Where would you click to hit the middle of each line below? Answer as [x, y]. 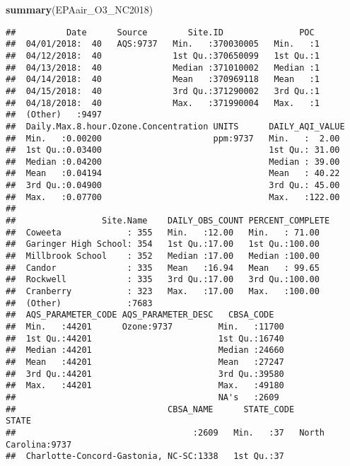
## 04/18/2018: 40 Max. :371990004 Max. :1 [163, 103]
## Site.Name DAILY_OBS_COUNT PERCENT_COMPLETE [168, 221]
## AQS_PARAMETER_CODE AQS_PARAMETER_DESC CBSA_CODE [140, 315]
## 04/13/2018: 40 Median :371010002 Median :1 [163, 68]
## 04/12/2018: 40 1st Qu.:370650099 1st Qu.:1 [163, 56]
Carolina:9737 [39, 444]
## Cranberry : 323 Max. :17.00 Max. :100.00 [163, 292]
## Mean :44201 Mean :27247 [145, 362]
